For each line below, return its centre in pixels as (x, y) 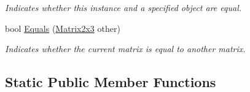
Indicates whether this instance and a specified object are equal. (123, 7)
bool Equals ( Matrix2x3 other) (63, 28)
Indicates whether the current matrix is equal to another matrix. (125, 49)
